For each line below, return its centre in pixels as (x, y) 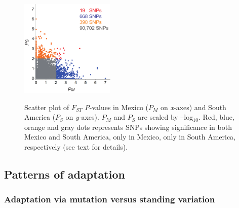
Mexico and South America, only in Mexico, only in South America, (130, 137)
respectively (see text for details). (76, 146)
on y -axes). (82, 117)
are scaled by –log (166, 117)
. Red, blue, (216, 117)
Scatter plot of (47, 107)
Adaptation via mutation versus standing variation (110, 199)
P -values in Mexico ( (117, 107)
